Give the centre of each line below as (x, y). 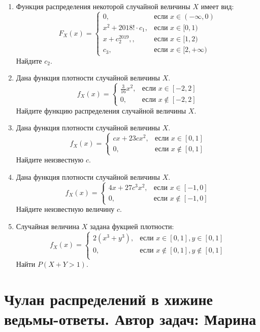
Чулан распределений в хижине (109, 299)
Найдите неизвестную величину (65, 209)
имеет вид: (217, 6)
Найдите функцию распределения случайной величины (101, 110)
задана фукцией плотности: (132, 226)
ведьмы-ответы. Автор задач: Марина (130, 319)
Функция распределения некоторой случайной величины (103, 6)
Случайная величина (48, 226)
